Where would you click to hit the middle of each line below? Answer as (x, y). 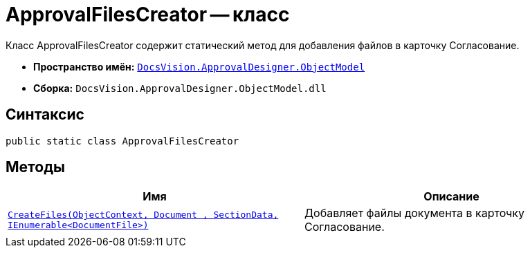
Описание (451, 197)
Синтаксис (45, 115)
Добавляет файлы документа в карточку (415, 213)
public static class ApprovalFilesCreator (122, 141)
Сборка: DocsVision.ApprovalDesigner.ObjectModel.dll (180, 88)
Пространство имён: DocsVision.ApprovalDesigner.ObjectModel (199, 66)
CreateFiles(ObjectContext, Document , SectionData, (143, 215)
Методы (35, 167)
